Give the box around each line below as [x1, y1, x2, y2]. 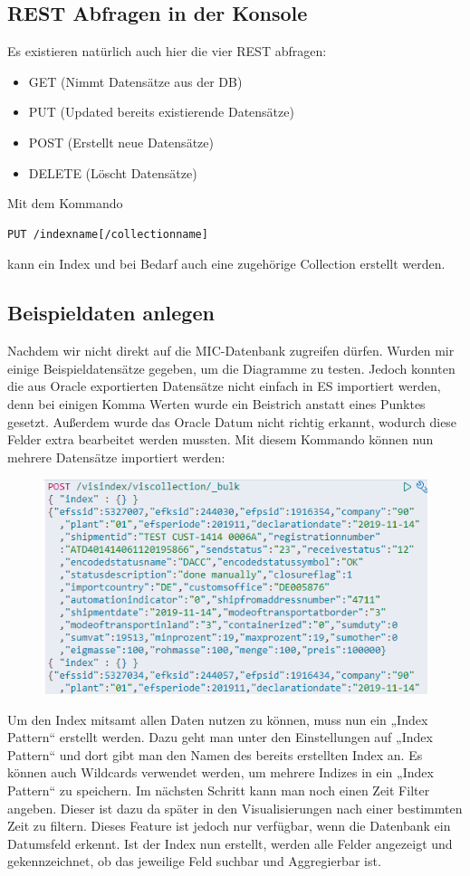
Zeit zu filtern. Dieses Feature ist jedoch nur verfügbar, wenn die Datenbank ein [7, 816, 451, 835]
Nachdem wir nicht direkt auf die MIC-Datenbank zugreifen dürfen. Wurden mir [7, 341, 455, 360]
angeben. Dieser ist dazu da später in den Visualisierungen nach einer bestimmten [7, 798, 463, 817]
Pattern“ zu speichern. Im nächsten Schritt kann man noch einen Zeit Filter [7, 781, 430, 799]
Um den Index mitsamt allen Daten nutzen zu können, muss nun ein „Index [7, 709, 428, 728]
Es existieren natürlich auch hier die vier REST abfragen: [7, 42, 327, 61]
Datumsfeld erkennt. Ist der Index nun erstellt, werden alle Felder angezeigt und [7, 833, 453, 852]
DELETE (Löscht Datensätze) [28, 163, 197, 182]
